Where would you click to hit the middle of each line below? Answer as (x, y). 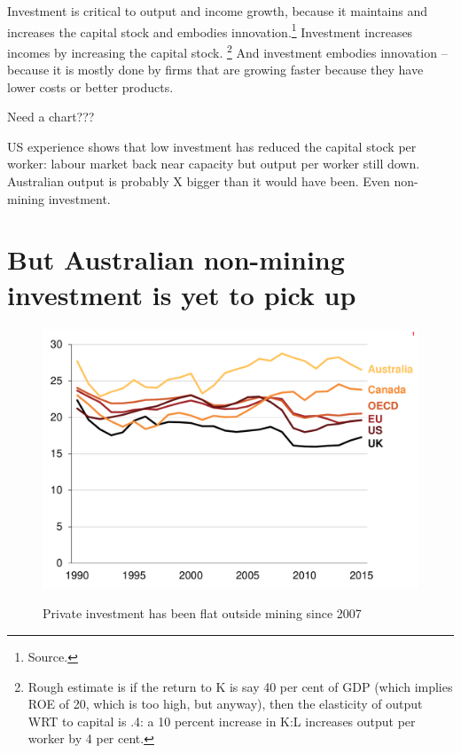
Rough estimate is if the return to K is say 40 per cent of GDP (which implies (240, 686)
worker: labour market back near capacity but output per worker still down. (214, 164)
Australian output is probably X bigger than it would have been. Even (199, 181)
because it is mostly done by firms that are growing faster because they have (215, 70)
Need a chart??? (51, 117)
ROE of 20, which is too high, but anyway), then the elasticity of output (225, 704)
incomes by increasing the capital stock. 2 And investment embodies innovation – (227, 51)
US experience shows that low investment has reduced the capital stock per (212, 146)
